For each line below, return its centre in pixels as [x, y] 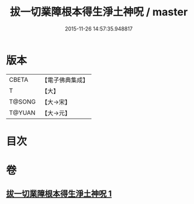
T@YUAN [22, 112]
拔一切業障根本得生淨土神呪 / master [99, 12]
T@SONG [23, 102]
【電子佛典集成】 [65, 80]
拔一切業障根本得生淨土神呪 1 [59, 194]
